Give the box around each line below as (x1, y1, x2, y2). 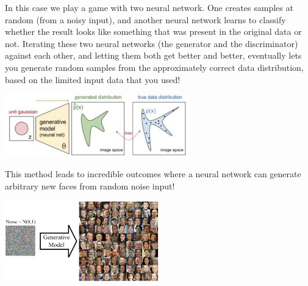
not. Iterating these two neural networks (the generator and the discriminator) (5, 37, 298, 50)
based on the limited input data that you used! (5, 73, 181, 86)
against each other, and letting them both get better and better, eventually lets (5, 49, 302, 62)
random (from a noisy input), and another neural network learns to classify (5, 13, 286, 26)
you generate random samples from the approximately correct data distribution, (5, 61, 304, 73)
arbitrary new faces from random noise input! (5, 179, 175, 192)
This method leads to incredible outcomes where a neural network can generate (5, 167, 301, 180)
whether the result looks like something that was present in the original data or (5, 25, 302, 38)
